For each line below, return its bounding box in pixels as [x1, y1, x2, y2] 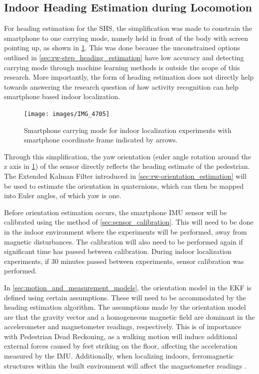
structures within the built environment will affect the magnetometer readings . [4, 360, 247, 371]
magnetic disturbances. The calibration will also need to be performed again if [4, 236, 243, 247]
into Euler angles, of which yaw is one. [4, 190, 122, 201]
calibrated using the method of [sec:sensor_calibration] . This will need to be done [4, 217, 254, 227]
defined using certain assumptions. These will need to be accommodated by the [4, 292, 246, 302]
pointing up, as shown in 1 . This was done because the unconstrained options [4, 42, 240, 53]
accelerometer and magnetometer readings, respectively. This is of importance [4, 321, 242, 332]
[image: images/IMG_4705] [24, 110, 110, 118]
